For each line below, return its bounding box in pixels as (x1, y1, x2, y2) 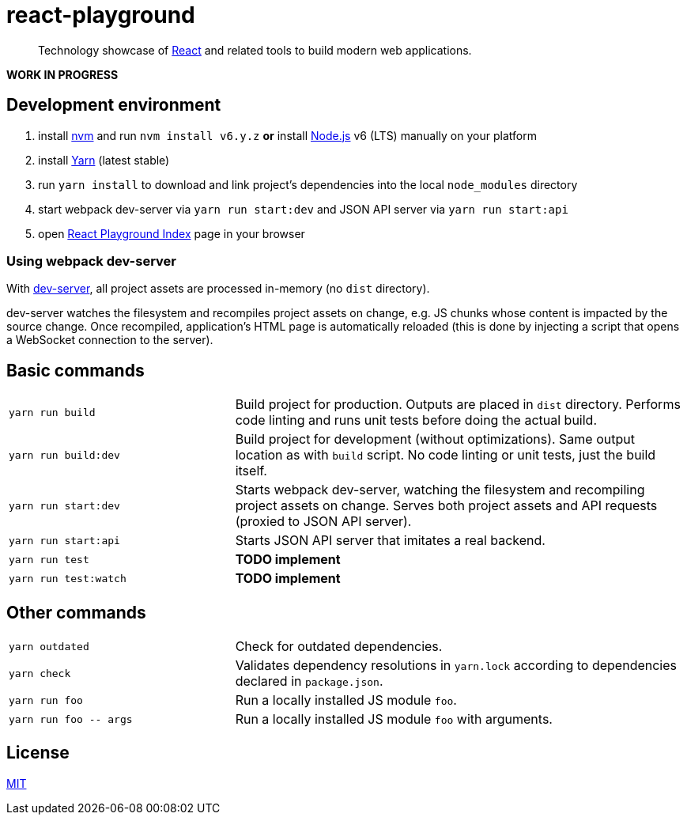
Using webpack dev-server (6, 252, 176, 269)
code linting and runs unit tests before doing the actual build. (235, 412, 598, 429)
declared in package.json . (235, 673, 383, 690)
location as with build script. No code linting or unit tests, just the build (235, 447, 656, 463)
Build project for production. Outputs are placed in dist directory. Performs (235, 396, 681, 413)
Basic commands (6, 360, 145, 380)
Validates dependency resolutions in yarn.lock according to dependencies (235, 657, 677, 674)
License (6, 743, 70, 763)
